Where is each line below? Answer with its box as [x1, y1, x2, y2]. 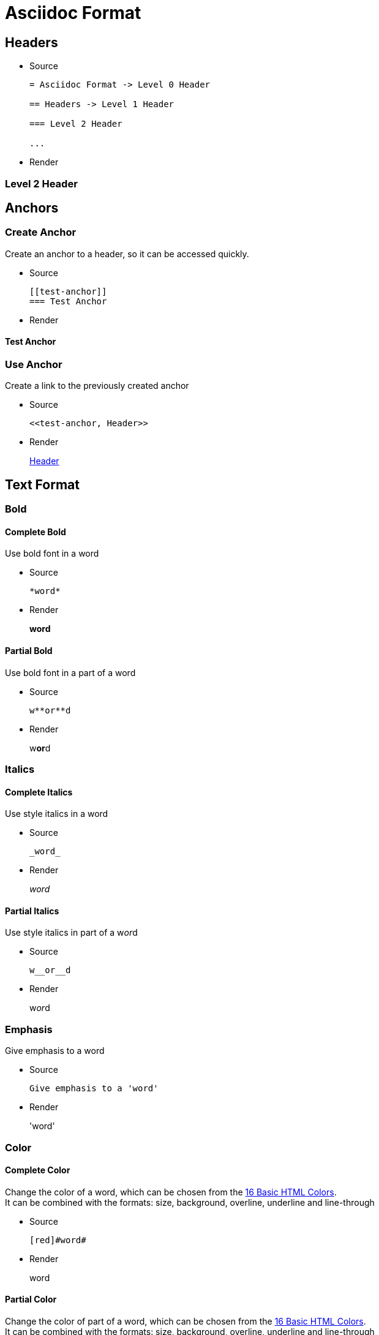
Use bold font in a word [5, 548, 99, 559]
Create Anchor [5, 226, 77, 239]
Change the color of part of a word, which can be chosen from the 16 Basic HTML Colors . [5, 1316, 366, 1327]
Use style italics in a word [5, 808, 108, 819]
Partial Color [5, 1294, 57, 1305]
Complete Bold [5, 526, 66, 537]
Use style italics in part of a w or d [5, 927, 138, 938]
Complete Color [5, 1165, 70, 1176]
